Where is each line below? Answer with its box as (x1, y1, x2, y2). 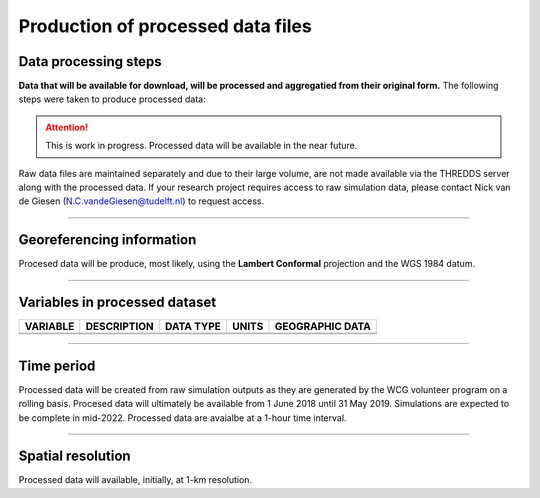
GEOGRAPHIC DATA (274, 320, 372, 334)
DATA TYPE (165, 320, 222, 334)
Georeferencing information (18, 231, 197, 249)
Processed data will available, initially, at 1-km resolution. (18, 474, 253, 486)
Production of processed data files (18, 15, 312, 37)
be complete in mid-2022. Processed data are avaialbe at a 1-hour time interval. (18, 411, 347, 424)
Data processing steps (18, 53, 162, 70)
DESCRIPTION (85, 320, 154, 334)
